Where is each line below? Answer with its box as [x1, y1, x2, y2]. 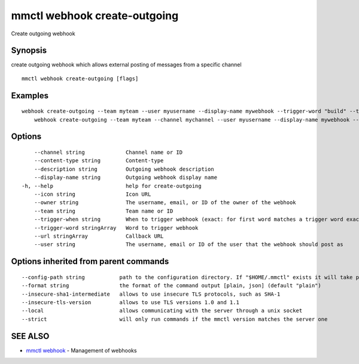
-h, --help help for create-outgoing [22, 183, 202, 189]
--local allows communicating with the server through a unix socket [22, 307, 303, 314]
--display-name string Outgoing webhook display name [34, 174, 218, 181]
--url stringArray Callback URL [34, 232, 164, 239]
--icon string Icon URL [34, 191, 151, 198]
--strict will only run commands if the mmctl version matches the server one [22, 316, 328, 323]
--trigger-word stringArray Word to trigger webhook [34, 225, 199, 231]
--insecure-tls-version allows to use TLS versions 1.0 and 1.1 [22, 299, 239, 305]
